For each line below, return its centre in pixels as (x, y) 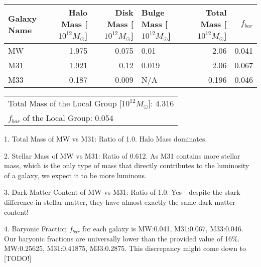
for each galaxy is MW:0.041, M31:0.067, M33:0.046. (163, 229)
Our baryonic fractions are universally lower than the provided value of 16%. (122, 238)
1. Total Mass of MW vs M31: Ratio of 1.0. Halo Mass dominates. (106, 139)
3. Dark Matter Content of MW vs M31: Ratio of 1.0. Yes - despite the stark (122, 192)
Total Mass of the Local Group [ (65, 103)
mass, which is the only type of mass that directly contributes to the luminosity (127, 165)
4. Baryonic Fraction (36, 229)
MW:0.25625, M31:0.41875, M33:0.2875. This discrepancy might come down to (125, 248)
